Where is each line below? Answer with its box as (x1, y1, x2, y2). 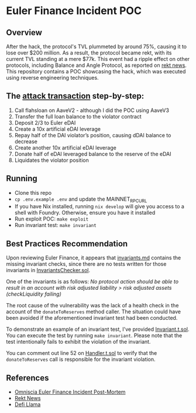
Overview (6, 28, 43, 38)
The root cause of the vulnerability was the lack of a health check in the (6, 302, 179, 309)
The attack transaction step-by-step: (6, 91, 145, 101)
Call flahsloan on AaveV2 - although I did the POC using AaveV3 (14, 107, 170, 114)
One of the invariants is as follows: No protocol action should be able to (6, 278, 179, 285)
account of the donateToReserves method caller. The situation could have (6, 308, 181, 315)
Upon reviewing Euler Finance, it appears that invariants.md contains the (6, 254, 181, 262)
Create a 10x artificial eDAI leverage (14, 125, 101, 133)
